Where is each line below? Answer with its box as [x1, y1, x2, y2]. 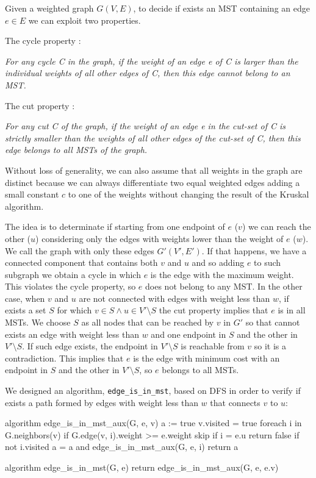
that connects [210, 396, 260, 408]
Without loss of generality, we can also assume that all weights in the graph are [5, 163, 303, 176]
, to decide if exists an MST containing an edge [133, 2, 310, 14]
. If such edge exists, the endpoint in [22, 340, 158, 352]
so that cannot [245, 316, 300, 329]
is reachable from [181, 340, 245, 352]
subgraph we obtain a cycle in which [5, 268, 141, 280]
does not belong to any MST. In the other [145, 280, 303, 293]
